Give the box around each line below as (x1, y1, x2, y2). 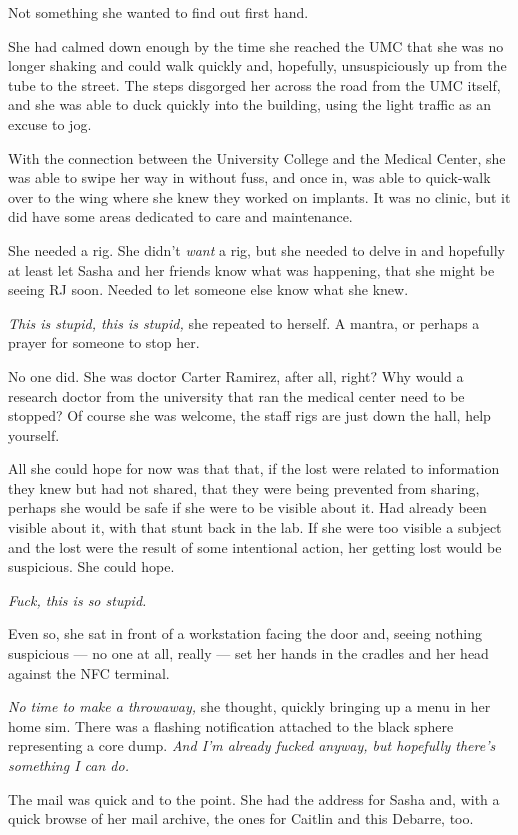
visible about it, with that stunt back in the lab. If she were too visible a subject (8, 517, 502, 538)
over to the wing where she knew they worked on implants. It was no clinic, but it (8, 186, 511, 207)
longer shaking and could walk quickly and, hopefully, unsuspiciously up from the (8, 55, 507, 76)
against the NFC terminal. (8, 662, 170, 683)
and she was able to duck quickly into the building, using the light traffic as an (8, 94, 491, 115)
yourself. (8, 424, 60, 445)
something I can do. (8, 755, 129, 775)
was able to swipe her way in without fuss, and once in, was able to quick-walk (8, 167, 491, 188)
